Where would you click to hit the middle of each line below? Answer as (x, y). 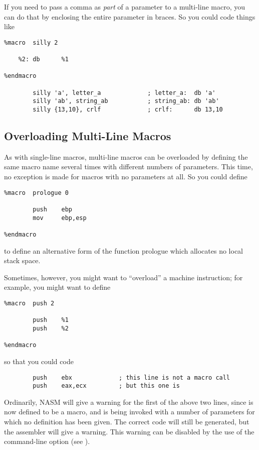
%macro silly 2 (31, 42)
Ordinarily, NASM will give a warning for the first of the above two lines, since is (129, 402)
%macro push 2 (29, 303)
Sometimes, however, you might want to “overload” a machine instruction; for (123, 277)
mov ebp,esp (60, 218)
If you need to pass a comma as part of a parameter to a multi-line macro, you (125, 7)
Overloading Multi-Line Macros (88, 136)
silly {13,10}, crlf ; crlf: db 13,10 (128, 110)
